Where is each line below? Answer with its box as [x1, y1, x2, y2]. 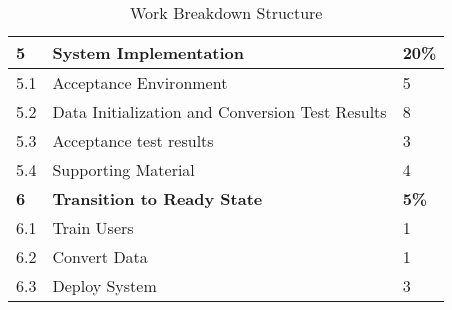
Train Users [52, 216, 134, 239]
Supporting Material [52, 158, 195, 181]
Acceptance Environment [52, 71, 228, 94]
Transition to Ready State [52, 187, 263, 210]
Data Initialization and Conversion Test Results [52, 100, 387, 123]
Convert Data [52, 245, 148, 268]
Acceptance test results [52, 129, 214, 152]
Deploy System [52, 274, 157, 297]
